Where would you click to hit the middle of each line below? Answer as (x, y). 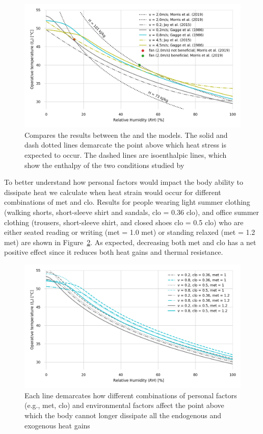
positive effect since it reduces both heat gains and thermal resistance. (114, 252)
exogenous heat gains (57, 425)
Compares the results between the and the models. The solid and (126, 135)
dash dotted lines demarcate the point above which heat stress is (126, 145)
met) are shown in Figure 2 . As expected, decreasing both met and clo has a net (130, 242)
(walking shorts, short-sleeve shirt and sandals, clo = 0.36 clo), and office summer (132, 212)
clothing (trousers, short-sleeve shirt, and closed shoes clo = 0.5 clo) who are (124, 222)
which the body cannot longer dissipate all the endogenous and (123, 415)
